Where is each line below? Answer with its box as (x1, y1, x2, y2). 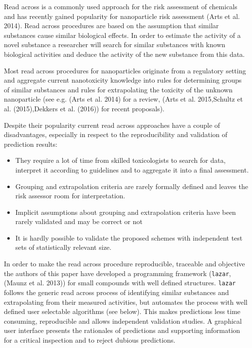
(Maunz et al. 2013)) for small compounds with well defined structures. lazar (4, 278, 236, 288)
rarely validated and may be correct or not (15, 216, 143, 226)
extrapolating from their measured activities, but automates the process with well (4, 296, 248, 307)
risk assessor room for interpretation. (15, 191, 126, 201)
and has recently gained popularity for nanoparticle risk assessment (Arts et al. (4, 11, 240, 21)
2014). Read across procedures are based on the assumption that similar (4, 20, 219, 31)
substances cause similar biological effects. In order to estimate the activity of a (4, 30, 241, 40)
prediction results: (4, 139, 57, 149)
